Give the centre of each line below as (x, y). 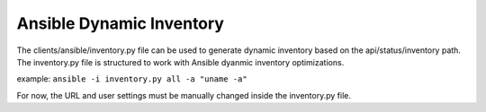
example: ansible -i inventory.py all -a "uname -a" (132, 79)
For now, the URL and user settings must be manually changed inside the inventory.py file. (184, 95)
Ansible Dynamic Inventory (121, 23)
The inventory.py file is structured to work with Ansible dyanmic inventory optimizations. (180, 62)
